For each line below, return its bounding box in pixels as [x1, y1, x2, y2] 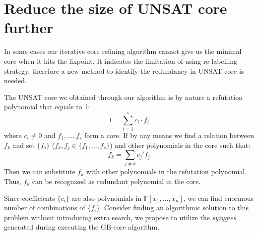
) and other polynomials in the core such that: [110, 140, 251, 150]
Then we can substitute [4, 166, 75, 177]
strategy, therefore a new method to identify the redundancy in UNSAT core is [4, 65, 244, 76]
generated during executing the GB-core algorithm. [4, 222, 160, 232]
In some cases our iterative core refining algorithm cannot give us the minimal [4, 46, 242, 56]
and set [12, 140, 35, 150]
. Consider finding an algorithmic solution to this [100, 202, 249, 213]
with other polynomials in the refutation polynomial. [86, 166, 247, 177]
